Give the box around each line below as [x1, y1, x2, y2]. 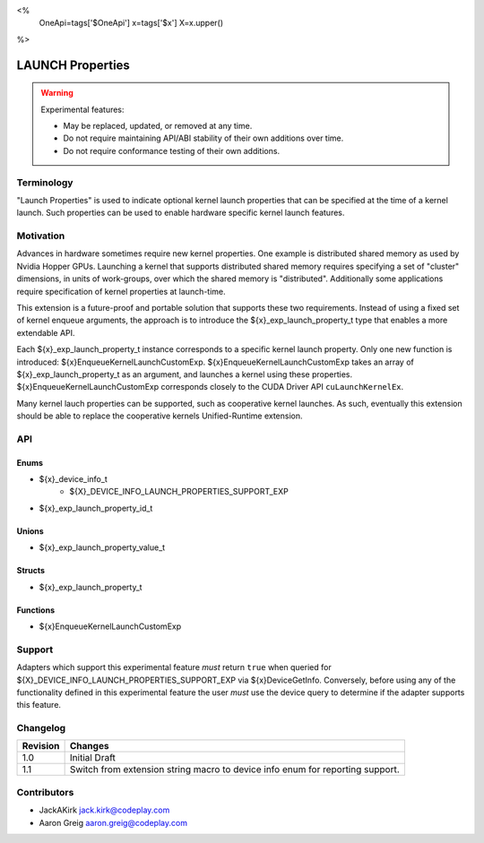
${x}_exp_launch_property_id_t [39, 503, 153, 513]
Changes [69, 740, 109, 753]
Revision [22, 740, 60, 753]
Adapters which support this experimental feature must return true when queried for [16, 662, 332, 673]
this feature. [16, 700, 62, 710]
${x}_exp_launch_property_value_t [39, 542, 166, 553]
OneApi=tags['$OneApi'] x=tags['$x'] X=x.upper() [39, 18, 224, 29]
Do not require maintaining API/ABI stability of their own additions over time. [63, 133, 344, 143]
